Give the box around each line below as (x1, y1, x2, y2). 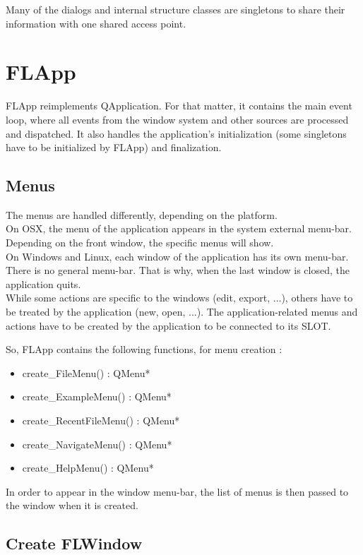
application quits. (6, 276, 81, 291)
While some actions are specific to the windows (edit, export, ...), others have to (6, 290, 353, 305)
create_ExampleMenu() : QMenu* (22, 389, 172, 404)
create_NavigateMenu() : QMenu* (22, 436, 172, 451)
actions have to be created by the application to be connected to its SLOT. (6, 318, 331, 333)
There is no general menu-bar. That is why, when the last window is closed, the (6, 263, 350, 277)
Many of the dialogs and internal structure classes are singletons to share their (6, 2, 345, 16)
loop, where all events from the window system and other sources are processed (6, 112, 349, 126)
